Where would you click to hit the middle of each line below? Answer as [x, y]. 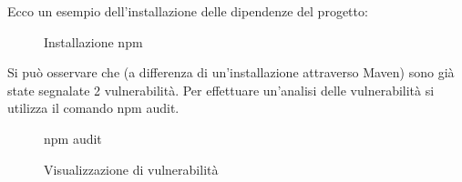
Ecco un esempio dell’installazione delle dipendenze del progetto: [188, 11]
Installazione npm [93, 41]
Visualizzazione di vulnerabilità [131, 169]
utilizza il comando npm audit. [93, 108]
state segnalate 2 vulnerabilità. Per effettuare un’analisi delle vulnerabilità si [221, 90]
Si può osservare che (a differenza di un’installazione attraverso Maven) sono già [231, 72]
